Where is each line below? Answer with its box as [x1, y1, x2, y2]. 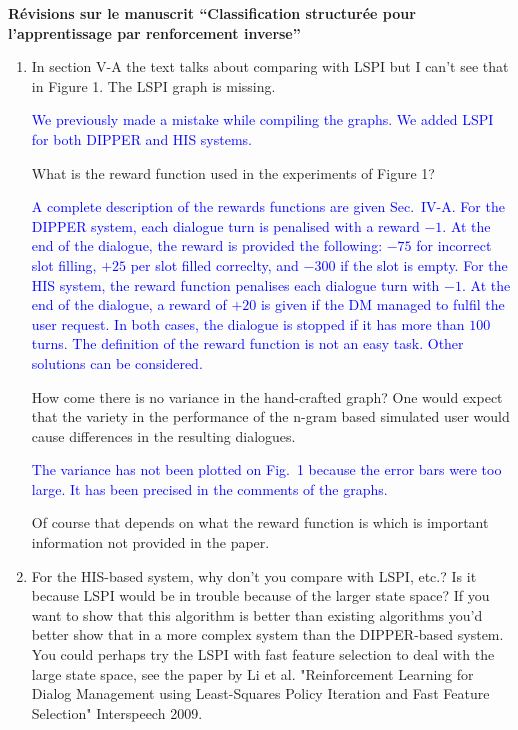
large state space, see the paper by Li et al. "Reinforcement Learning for [31, 663, 474, 684]
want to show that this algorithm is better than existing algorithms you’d [31, 604, 483, 625]
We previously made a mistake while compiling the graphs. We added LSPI [31, 109, 494, 130]
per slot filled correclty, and [130, 254, 299, 275]
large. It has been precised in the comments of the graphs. [31, 478, 388, 499]
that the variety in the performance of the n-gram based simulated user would [31, 406, 510, 427]
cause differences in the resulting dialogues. [31, 425, 296, 446]
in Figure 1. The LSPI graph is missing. [31, 75, 276, 96]
